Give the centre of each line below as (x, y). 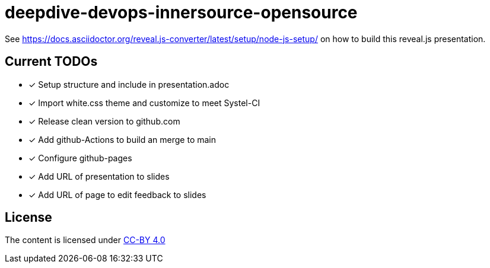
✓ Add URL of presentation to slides (99, 176)
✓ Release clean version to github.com (104, 121)
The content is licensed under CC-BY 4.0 (85, 240)
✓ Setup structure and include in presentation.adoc (129, 84)
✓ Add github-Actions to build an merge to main (122, 139)
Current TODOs (51, 62)
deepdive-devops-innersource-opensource (181, 12)
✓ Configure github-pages (80, 158)
